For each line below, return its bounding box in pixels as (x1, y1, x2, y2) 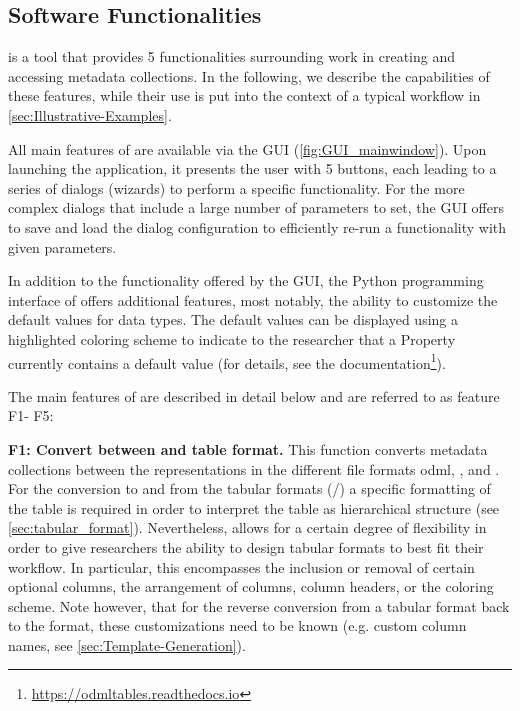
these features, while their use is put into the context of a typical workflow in (8, 85, 481, 106)
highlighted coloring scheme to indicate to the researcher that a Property (8, 328, 456, 349)
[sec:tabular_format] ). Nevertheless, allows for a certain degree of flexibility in (8, 517, 487, 538)
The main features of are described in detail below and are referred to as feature (8, 385, 500, 406)
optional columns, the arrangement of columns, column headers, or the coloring (8, 576, 494, 597)
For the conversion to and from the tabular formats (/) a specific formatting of (8, 478, 491, 499)
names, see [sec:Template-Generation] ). (8, 634, 246, 655)
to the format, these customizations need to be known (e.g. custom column (8, 615, 467, 636)
